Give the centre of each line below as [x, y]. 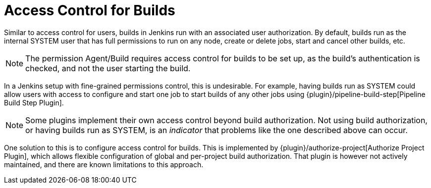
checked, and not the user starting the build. [108, 68]
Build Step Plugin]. [34, 102]
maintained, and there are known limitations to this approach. [104, 164]
